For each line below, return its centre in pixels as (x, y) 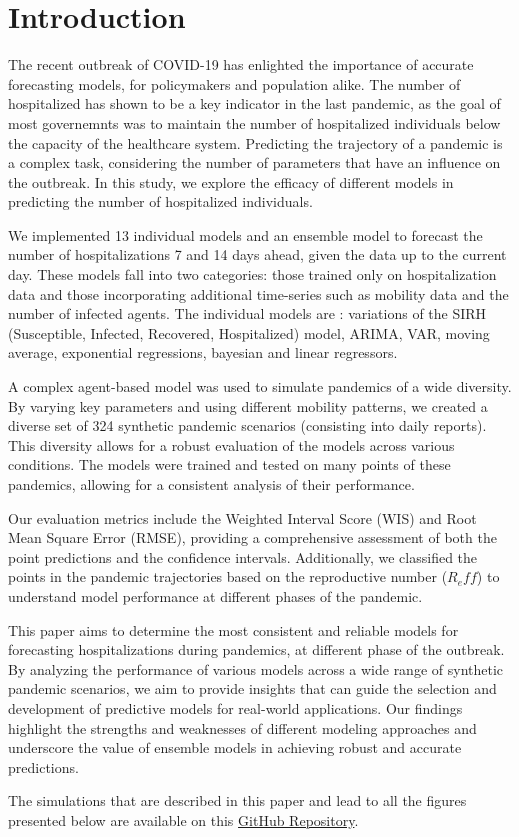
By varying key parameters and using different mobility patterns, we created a (248, 405)
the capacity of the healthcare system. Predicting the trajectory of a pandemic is (255, 142)
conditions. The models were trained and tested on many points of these (229, 464)
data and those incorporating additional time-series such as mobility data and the (258, 293)
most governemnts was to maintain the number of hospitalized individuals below (254, 122)
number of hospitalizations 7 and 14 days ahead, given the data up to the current (257, 254)
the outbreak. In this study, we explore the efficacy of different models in (231, 181)
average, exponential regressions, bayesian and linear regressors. (203, 352)
